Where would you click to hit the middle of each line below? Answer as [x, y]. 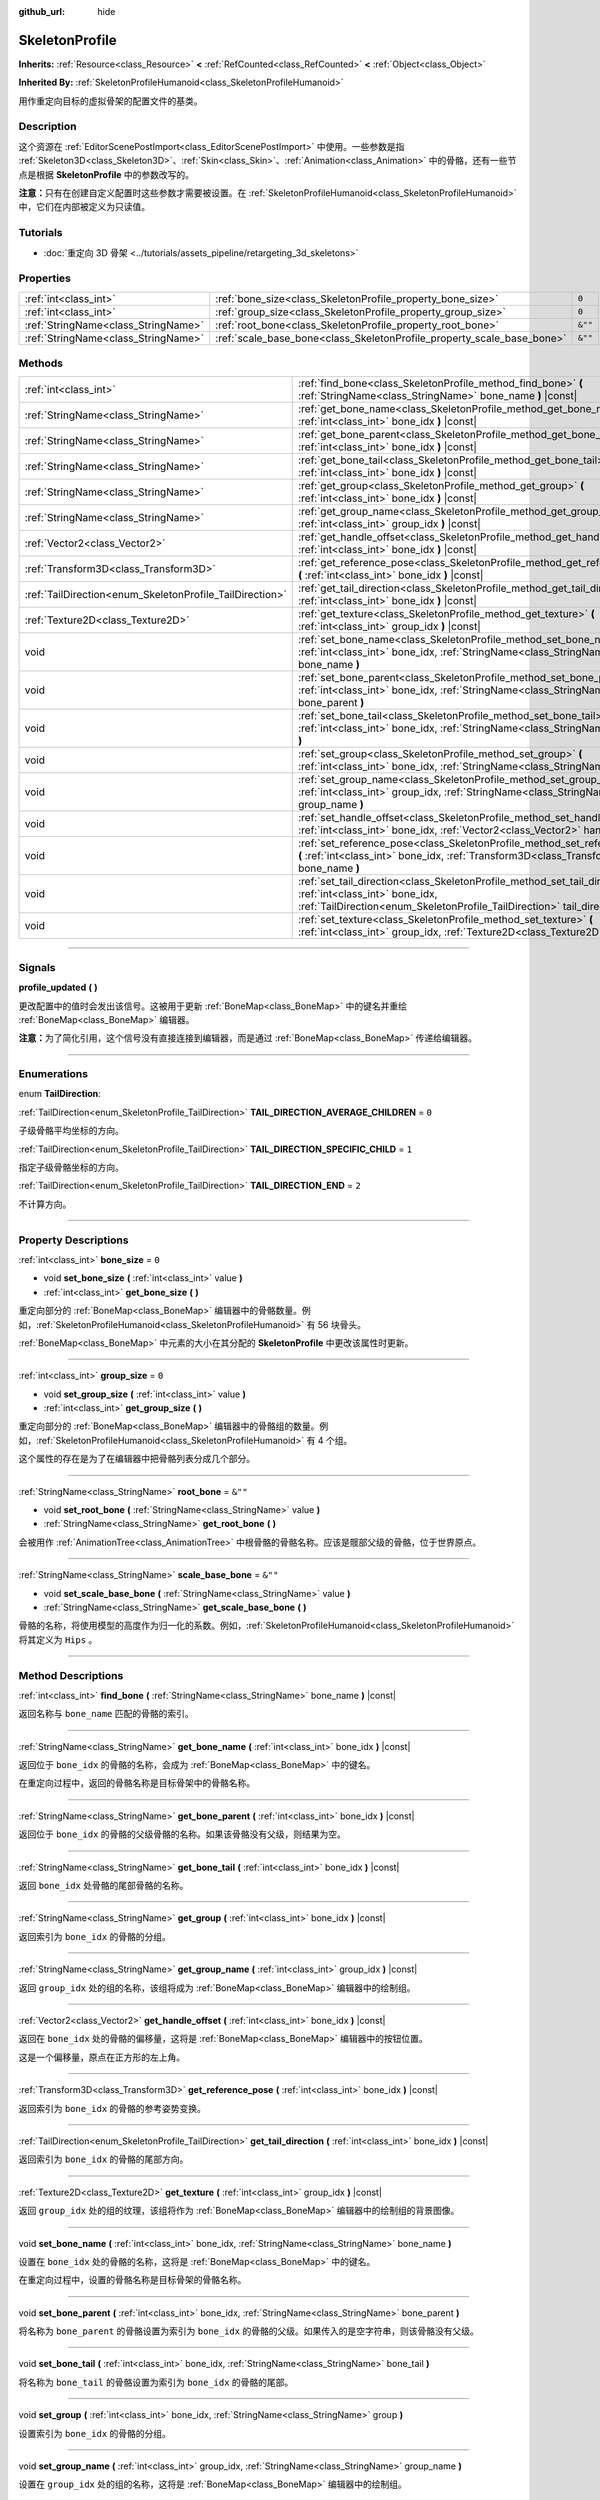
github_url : [41, 11]
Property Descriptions [73, 1240]
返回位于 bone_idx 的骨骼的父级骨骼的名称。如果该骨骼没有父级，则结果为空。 [182, 1834]
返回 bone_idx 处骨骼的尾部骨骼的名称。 [103, 1886]
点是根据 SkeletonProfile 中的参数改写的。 [106, 174]
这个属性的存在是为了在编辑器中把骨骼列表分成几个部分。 [136, 1459]
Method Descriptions [71, 1675]
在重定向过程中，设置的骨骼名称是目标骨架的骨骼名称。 [132, 2280]
